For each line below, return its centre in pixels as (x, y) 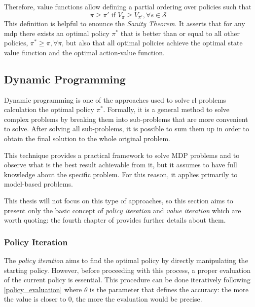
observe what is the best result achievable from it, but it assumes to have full (121, 165)
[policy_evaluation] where (43, 289)
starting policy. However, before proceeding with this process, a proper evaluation (127, 270)
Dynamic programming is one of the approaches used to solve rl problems (115, 99)
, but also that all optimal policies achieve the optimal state (152, 43)
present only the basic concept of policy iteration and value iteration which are (123, 210)
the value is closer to (35, 299)
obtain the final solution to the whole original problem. (87, 138)
